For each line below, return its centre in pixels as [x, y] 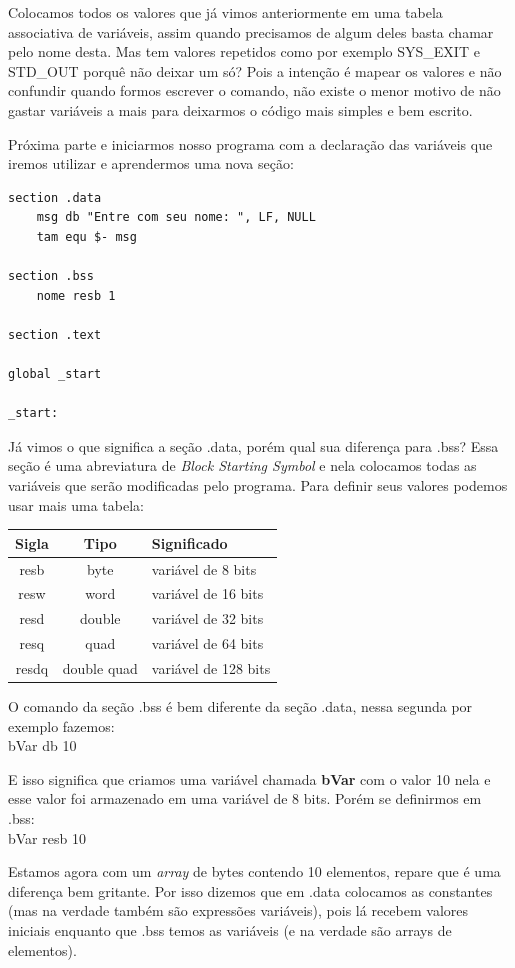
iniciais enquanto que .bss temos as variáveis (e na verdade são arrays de [230, 930]
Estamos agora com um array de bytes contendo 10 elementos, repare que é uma [254, 871]
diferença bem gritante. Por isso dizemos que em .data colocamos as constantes [250, 890]
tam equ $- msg [86, 236]
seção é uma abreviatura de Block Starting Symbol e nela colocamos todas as [242, 465]
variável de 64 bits [207, 643]
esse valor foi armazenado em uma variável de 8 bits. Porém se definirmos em [245, 798]
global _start [55, 374]
